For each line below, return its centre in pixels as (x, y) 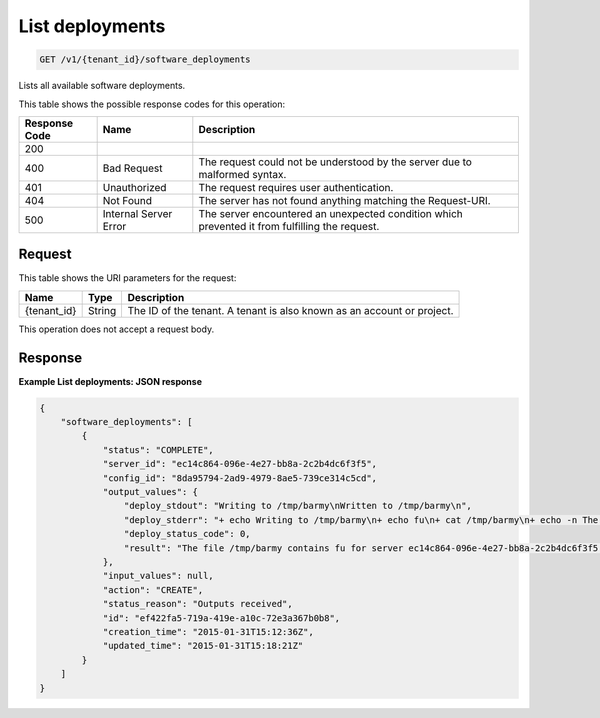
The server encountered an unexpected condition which (331, 213)
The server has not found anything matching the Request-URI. (344, 200)
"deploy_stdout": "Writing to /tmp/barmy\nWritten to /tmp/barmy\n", (297, 506)
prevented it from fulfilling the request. (289, 226)
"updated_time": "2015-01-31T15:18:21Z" (203, 646)
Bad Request (132, 168)
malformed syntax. (242, 174)
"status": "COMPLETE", (158, 449)
